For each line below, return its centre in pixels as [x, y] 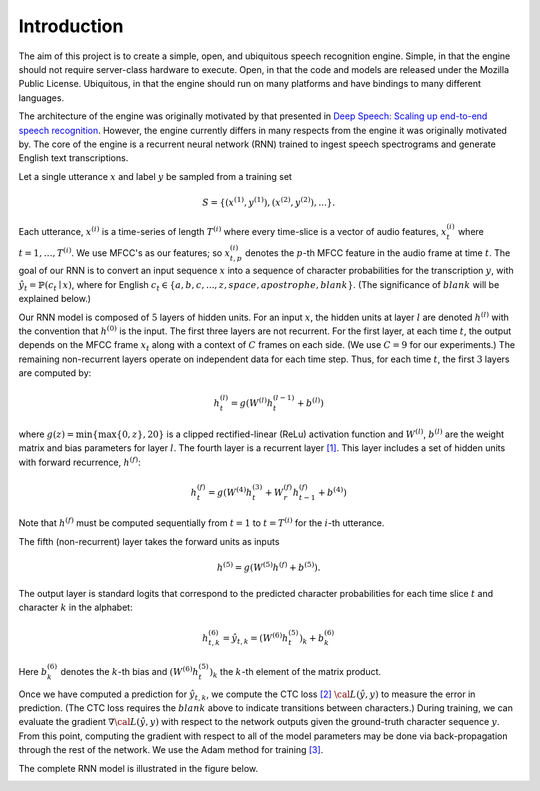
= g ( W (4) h [230, 491]
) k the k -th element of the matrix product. [295, 672]
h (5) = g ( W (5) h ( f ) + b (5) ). [268, 566]
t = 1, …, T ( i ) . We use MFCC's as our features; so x [124, 252]
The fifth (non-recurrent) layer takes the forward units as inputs [149, 541]
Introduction [71, 26]
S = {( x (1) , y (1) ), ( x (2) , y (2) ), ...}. [268, 201]
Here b [33, 671]
